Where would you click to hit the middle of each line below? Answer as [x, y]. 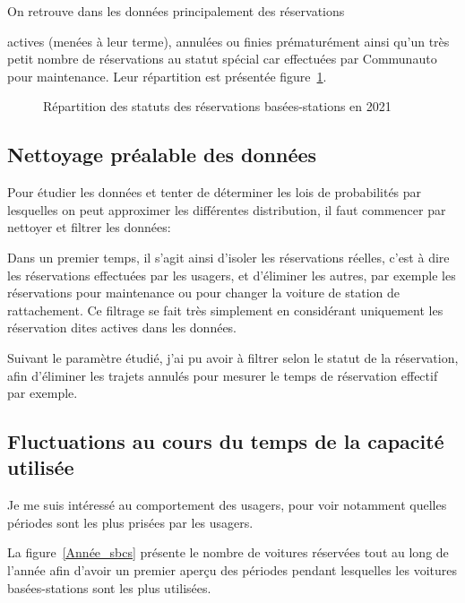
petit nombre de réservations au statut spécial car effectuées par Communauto [222, 59]
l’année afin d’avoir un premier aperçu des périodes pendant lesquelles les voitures [232, 570]
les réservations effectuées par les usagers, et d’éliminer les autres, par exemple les [232, 275]
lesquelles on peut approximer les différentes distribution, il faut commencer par [227, 209]
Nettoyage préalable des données [162, 155]
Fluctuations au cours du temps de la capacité [226, 441]
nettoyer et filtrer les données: [89, 227]
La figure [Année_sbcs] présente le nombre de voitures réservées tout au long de [228, 552]
